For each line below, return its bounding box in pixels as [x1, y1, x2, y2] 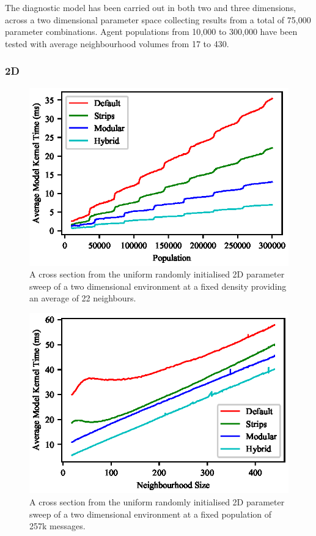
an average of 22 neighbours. [29, 292, 136, 304]
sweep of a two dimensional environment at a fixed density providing [29, 279, 287, 292]
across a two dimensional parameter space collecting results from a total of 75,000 [5, 13, 311, 26]
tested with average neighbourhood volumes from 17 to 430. [5, 37, 229, 50]
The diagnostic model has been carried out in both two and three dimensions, [5, 1, 296, 13]
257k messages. [29, 519, 86, 532]
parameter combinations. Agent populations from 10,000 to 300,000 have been [5, 25, 298, 38]
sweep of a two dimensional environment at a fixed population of [29, 507, 272, 520]
